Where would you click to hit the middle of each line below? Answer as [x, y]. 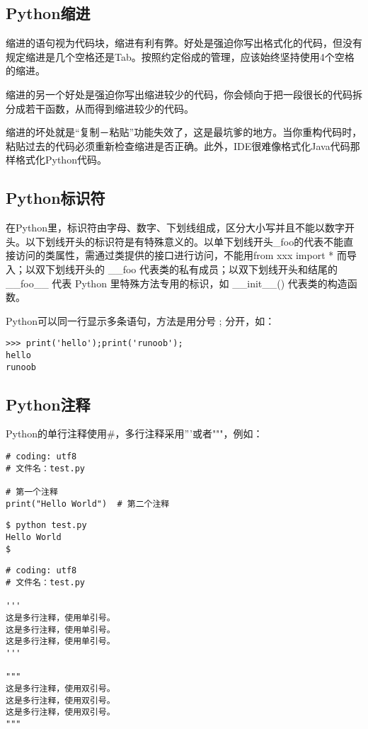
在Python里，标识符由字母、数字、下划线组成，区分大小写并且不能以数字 [175, 228]
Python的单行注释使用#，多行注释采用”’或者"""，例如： [134, 434]
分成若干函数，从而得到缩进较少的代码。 [100, 108]
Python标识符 [56, 198]
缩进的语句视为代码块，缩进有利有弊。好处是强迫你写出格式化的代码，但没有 [184, 43]
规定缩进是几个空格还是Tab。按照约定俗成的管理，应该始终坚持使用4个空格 [180, 56]
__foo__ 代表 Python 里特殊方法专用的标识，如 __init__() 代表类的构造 [177, 283]
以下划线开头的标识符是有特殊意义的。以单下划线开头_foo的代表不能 [184, 241]
